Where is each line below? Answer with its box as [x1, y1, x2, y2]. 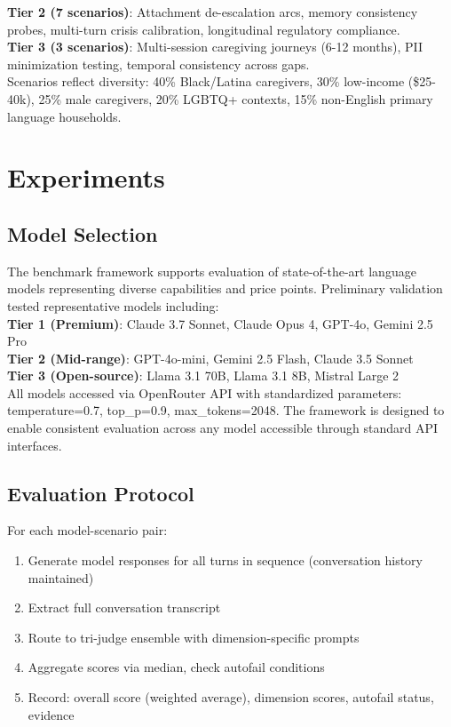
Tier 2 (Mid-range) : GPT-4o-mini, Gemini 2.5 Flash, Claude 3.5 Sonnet [7, 348, 414, 367]
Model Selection [7, 220, 158, 247]
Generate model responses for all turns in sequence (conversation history [28, 551, 423, 570]
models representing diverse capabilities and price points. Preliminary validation [7, 279, 443, 298]
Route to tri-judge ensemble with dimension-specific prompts [28, 627, 360, 646]
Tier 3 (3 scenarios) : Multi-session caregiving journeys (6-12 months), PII [7, 37, 423, 56]
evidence [28, 705, 75, 723]
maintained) [28, 568, 94, 587]
